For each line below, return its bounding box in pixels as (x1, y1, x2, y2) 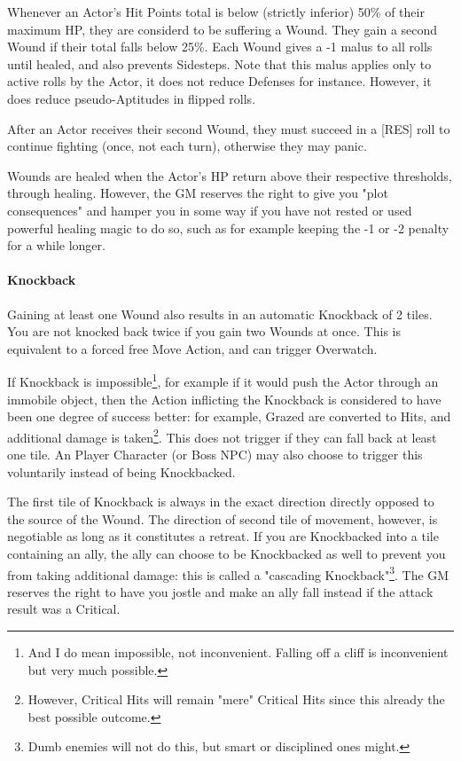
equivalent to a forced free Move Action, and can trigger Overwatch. (7, 339, 378, 357)
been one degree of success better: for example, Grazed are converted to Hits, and (7, 407, 451, 426)
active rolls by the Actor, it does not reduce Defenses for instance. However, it (7, 72, 432, 90)
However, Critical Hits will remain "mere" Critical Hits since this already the (27, 690, 445, 709)
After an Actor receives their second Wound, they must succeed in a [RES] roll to (7, 119, 450, 137)
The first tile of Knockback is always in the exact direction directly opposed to (7, 492, 434, 511)
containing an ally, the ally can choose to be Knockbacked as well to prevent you (7, 544, 446, 562)
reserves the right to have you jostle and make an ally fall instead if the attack (7, 582, 434, 600)
